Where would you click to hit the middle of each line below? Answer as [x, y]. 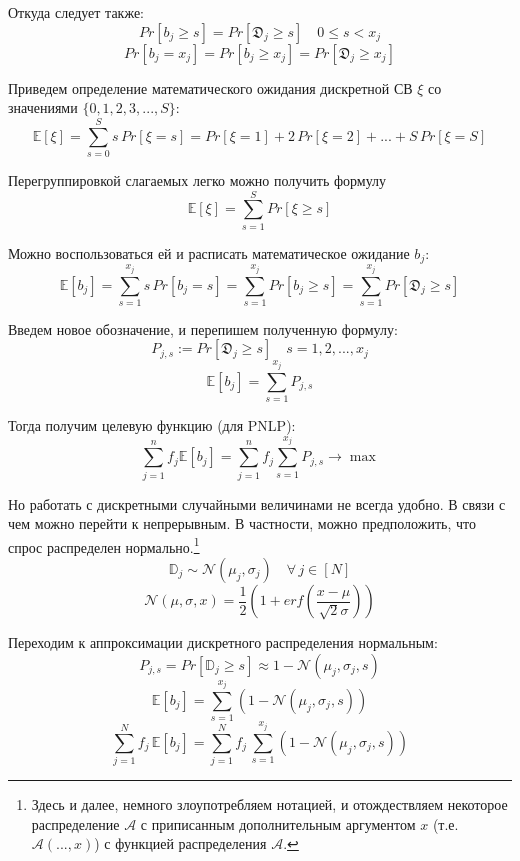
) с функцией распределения [180, 843]
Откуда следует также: [76, 12]
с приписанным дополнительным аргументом [278, 823]
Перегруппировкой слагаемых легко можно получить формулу [197, 179]
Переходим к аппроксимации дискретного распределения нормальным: [223, 642]
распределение [75, 823]
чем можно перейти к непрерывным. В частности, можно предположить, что [242, 523]
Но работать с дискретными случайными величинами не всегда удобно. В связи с [257, 503]
